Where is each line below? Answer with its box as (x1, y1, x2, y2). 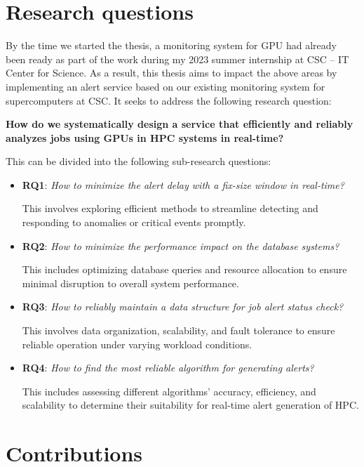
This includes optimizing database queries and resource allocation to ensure (22, 262, 347, 277)
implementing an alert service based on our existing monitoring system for (6, 79, 325, 93)
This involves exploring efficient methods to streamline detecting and (22, 201, 318, 216)
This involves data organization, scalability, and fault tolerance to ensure (22, 323, 335, 338)
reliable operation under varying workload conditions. (22, 336, 252, 351)
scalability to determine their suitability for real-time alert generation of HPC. (22, 397, 359, 412)
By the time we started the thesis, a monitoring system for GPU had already (6, 38, 337, 53)
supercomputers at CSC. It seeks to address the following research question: (6, 93, 332, 107)
